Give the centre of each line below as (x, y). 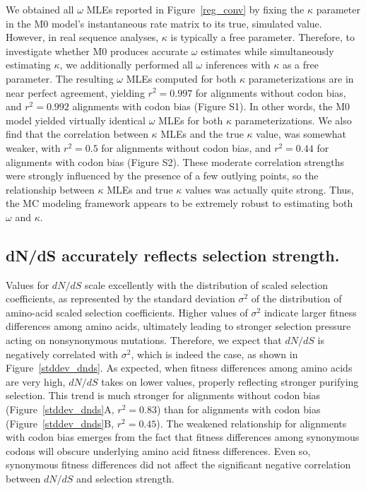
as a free (300, 65)
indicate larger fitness (310, 312)
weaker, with (33, 147)
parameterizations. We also (293, 120)
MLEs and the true (202, 134)
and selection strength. (125, 479)
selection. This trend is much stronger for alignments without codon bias (163, 395)
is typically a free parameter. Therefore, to (262, 37)
